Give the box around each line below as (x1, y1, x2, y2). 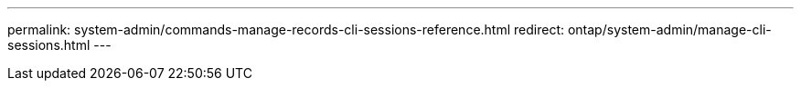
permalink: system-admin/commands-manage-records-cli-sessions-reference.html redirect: (7, 22, 565, 37)
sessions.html (7, 37, 91, 53)
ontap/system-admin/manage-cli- (567, 22, 772, 37)
